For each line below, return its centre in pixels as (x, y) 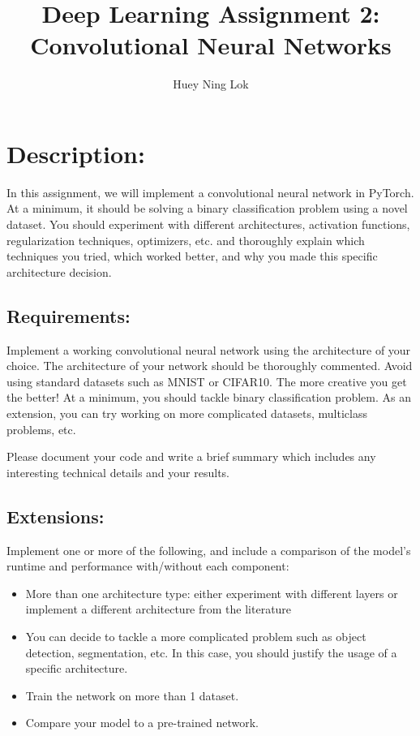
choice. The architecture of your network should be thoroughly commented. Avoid (210, 366)
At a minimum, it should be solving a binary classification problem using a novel (207, 208)
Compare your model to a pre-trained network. (142, 723)
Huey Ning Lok (211, 84)
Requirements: (69, 315)
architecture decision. (59, 271)
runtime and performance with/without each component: (148, 566)
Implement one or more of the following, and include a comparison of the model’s (209, 550)
